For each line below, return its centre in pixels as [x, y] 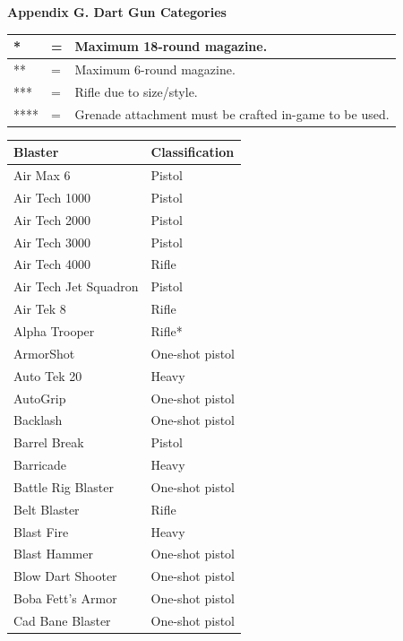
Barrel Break [49, 442]
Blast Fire [41, 531]
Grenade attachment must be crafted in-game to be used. [232, 113]
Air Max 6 [42, 175]
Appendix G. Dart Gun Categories [117, 12]
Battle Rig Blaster [64, 486]
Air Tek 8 [40, 309]
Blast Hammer [53, 554]
